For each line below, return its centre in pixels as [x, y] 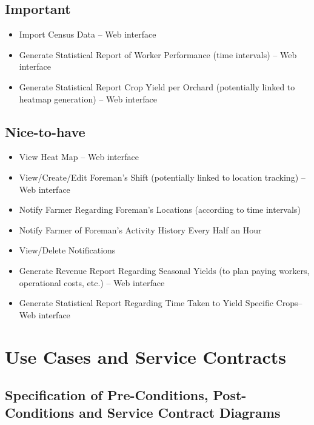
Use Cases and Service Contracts [145, 356]
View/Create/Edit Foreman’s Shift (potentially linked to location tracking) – [162, 177]
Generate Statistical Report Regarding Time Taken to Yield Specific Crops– [161, 303]
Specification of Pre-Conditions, [107, 395]
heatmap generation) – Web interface [88, 99]
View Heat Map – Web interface [79, 157]
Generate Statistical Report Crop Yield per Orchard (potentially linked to [157, 86]
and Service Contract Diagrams [180, 413]
